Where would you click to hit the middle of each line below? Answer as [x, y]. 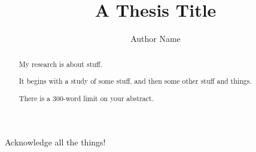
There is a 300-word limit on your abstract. [86, 98]
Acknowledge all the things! [55, 142]
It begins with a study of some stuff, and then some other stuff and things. [135, 81]
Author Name [156, 39]
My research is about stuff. [61, 64]
